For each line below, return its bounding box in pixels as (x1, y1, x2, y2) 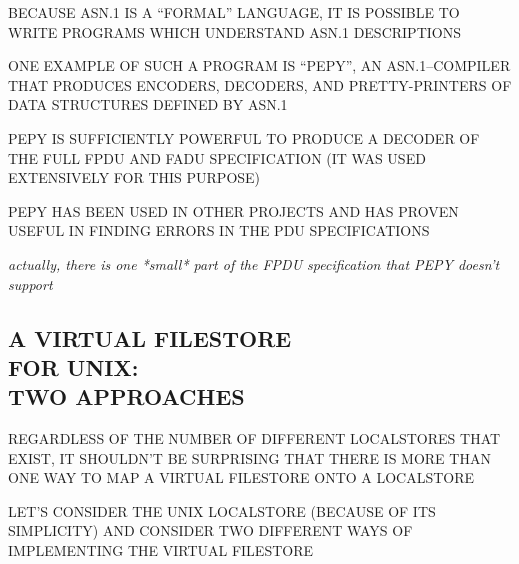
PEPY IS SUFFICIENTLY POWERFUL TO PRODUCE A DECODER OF (8, 127, 480, 148)
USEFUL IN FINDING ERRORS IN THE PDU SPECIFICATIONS (8, 220, 430, 241)
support (8, 273, 53, 294)
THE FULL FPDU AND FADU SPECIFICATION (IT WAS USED (8, 147, 426, 168)
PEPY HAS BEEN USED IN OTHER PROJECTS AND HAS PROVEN (8, 200, 459, 221)
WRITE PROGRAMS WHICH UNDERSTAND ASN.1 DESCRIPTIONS (8, 21, 461, 42)
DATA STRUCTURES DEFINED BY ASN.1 (8, 94, 288, 115)
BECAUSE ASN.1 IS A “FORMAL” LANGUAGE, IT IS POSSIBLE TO (8, 2, 460, 22)
